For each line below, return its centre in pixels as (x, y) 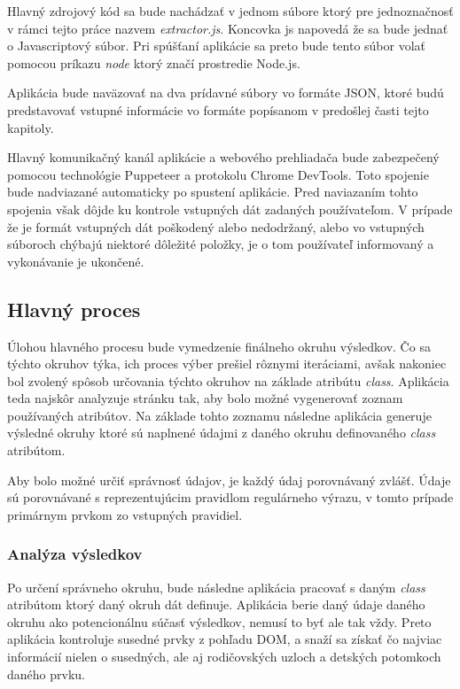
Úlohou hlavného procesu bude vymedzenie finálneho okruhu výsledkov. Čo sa (219, 346)
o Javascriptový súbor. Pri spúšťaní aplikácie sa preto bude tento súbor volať (217, 46)
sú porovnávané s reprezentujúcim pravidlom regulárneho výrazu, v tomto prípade (230, 497)
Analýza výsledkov (75, 554)
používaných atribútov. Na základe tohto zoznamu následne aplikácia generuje (219, 415)
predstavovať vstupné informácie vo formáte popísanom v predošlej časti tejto (218, 109)
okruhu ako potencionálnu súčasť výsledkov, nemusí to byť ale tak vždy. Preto (219, 621)
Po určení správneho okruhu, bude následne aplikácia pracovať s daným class (216, 587)
